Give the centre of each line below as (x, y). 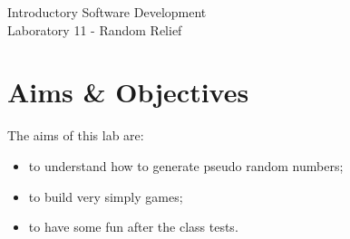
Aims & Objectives (128, 92)
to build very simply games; (106, 196)
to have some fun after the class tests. (133, 227)
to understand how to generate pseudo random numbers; (186, 165)
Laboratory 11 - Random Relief (95, 29)
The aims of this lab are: (76, 135)
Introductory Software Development (107, 12)
